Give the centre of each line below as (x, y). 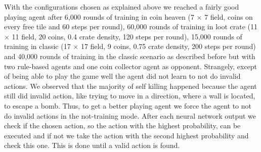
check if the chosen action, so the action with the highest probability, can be (122, 125)
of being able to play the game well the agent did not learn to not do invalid (122, 76)
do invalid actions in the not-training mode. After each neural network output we (130, 115)
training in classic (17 (37, 46)
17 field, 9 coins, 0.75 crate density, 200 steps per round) (168, 46)
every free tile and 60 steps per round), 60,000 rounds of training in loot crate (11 (131, 27)
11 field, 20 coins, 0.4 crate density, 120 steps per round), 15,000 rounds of (127, 36)
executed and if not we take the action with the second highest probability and (126, 135)
